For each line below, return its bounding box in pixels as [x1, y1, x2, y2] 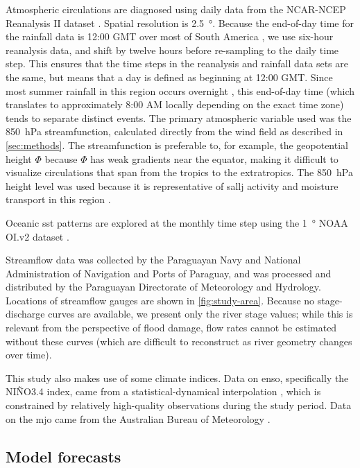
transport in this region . [6, 192, 111, 207]
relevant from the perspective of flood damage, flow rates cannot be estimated [6, 320, 337, 335]
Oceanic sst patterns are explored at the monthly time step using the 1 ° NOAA [6, 215, 348, 229]
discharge [6, 306, 45, 321]
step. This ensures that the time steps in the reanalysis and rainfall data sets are [6, 56, 349, 71]
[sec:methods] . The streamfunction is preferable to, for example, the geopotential [6, 137, 348, 152]
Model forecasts [6, 445, 121, 467]
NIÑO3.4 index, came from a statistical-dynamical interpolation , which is [6, 384, 321, 399]
